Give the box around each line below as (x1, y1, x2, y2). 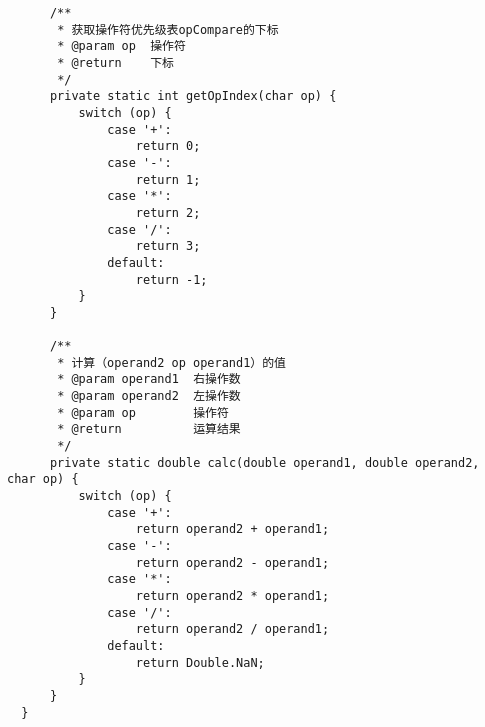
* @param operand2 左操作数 (57, 389, 241, 404)
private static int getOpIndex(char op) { (49, 89, 337, 104)
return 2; (135, 205, 201, 220)
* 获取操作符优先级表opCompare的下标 (57, 22, 279, 37)
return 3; (135, 239, 201, 254)
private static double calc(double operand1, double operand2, (49, 455, 480, 470)
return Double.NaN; (135, 655, 265, 670)
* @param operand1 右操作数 (57, 372, 241, 387)
